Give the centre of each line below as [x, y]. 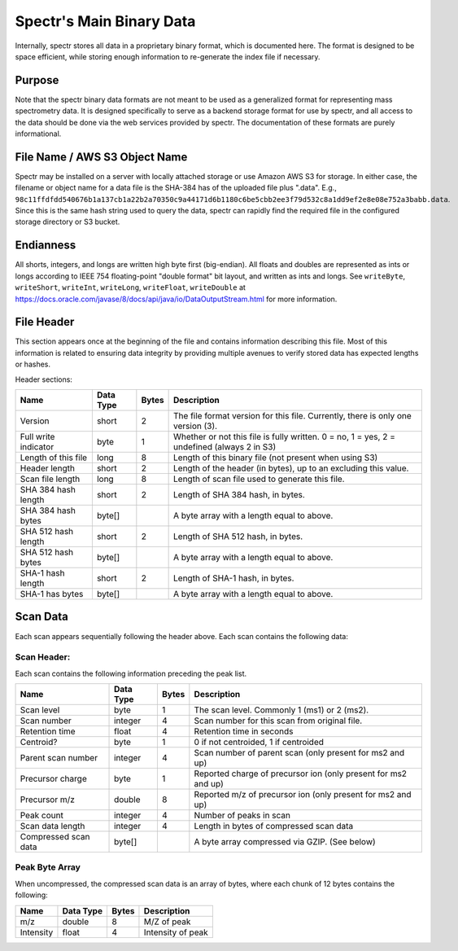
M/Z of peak [167, 922]
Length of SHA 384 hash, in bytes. [239, 495]
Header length [47, 468]
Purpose [37, 80]
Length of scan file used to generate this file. [259, 479]
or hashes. [33, 364]
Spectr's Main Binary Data [105, 21]
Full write [37, 437]
